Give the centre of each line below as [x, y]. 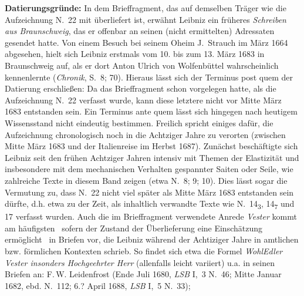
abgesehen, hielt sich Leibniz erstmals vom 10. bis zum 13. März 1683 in [135, 54]
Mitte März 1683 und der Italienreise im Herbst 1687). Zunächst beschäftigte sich [151, 146]
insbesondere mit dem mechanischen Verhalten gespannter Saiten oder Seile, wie [149, 169]
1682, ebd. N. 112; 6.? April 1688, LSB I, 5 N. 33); [98, 285]
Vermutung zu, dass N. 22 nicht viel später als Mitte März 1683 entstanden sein [149, 192]
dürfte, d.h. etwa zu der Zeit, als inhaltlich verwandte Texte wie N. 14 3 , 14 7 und [150, 204]
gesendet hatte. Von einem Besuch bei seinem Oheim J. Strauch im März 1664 [146, 42]
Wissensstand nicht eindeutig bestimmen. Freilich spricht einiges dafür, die [139, 122]
